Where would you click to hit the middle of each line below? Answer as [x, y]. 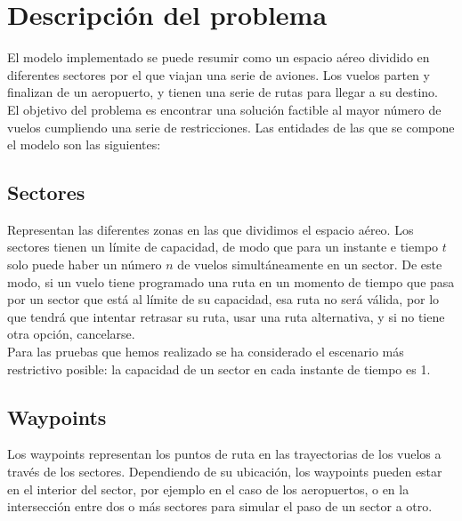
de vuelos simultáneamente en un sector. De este [310, 265]
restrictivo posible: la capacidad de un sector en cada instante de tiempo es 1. [219, 369]
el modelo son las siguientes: [84, 144]
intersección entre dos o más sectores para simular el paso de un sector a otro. [220, 506]
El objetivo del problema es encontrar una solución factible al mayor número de [224, 109]
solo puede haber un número [85, 265]
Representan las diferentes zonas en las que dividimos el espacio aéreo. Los [211, 229]
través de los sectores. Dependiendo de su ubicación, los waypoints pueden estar [225, 472]
